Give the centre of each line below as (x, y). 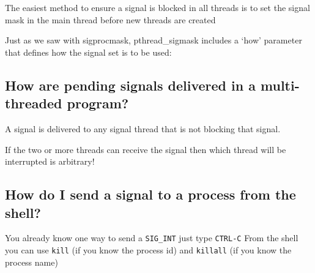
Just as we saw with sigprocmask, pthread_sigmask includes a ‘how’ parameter (154, 40)
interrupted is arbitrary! (50, 161)
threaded (34, 103)
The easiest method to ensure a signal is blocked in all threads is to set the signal (157, 7)
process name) (31, 262)
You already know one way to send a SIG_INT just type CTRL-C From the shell (152, 238)
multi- (280, 85)
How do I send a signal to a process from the (150, 194)
